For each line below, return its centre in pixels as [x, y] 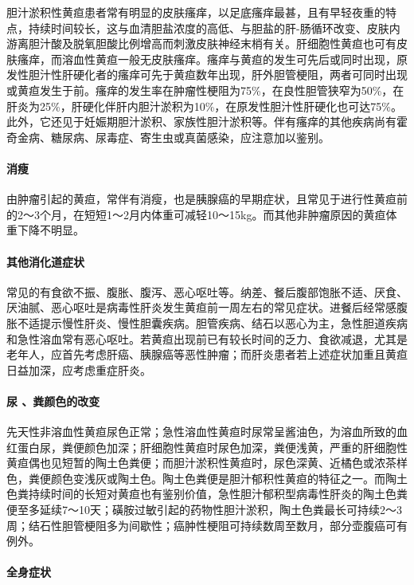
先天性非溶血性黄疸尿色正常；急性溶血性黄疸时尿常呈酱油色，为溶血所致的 [201, 432]
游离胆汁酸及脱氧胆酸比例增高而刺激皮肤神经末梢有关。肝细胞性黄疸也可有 [201, 43]
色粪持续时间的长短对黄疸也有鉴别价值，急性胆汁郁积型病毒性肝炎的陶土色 [201, 494]
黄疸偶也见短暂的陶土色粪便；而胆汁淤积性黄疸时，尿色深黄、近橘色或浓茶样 [207, 463]
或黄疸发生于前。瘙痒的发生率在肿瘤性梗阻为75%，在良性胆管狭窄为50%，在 [205, 90]
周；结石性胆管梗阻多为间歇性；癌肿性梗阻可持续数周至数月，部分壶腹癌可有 [207, 525]
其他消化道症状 [45, 261]
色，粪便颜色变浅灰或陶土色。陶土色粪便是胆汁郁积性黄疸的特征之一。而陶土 [207, 478]
